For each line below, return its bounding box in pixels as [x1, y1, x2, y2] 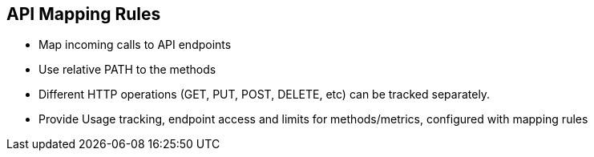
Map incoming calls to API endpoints [38, 38, 232, 52]
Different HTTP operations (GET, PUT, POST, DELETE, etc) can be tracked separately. [38, 87, 491, 102]
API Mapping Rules [6, 4, 161, 24]
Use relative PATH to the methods [38, 62, 216, 77]
